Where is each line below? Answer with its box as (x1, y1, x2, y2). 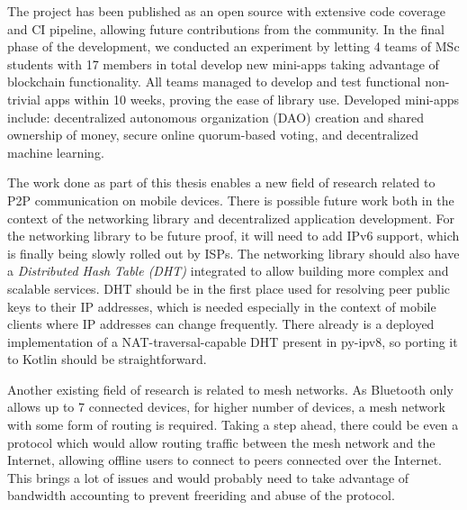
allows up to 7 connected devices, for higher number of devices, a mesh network (7, 397, 445, 416)
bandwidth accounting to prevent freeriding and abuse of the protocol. (7, 486, 395, 505)
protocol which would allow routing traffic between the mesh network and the (7, 433, 436, 451)
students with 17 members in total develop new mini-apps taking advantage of (7, 54, 439, 73)
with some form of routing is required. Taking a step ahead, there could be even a (7, 415, 459, 434)
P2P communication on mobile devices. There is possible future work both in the (7, 190, 454, 209)
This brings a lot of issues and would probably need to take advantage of (7, 468, 409, 487)
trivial (7, 89, 41, 108)
